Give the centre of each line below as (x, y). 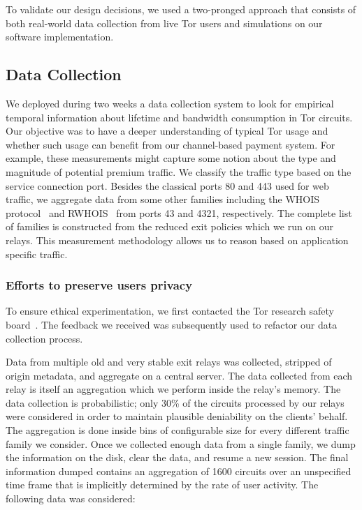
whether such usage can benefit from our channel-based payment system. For (171, 144)
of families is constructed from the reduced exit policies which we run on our (170, 226)
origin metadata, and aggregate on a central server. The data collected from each (179, 375)
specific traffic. (37, 254)
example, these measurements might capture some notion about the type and (171, 158)
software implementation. (60, 37)
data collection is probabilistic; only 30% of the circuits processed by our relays (175, 402)
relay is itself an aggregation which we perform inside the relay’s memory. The (173, 389)
